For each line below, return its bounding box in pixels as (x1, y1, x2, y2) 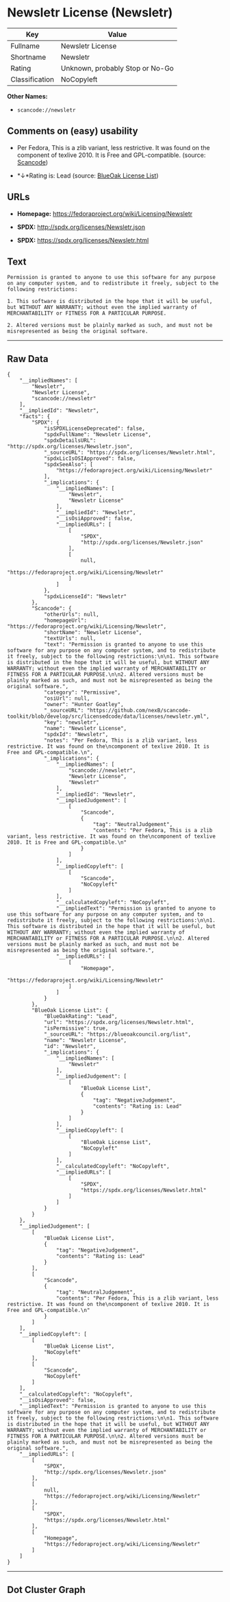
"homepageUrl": (43, 617, 88, 624)
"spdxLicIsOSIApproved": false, (43, 455, 136, 462)
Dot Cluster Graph (7, 1583, 86, 1595)
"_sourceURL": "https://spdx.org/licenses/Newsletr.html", (43, 449, 216, 457)
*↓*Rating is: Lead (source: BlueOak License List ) (16, 171, 159, 180)
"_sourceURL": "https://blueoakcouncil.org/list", (43, 1031, 192, 1038)
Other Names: (7, 92, 48, 100)
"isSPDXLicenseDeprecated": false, (43, 425, 146, 433)
